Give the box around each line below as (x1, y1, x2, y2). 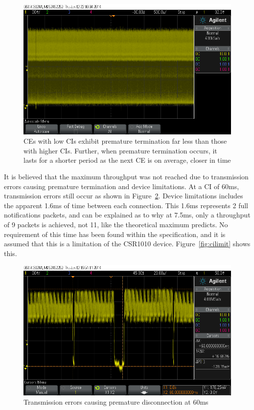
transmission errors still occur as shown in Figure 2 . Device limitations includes (4, 191, 243, 201)
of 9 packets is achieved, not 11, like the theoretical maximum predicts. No (4, 219, 228, 229)
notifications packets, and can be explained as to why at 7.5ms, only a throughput (4, 210, 251, 220)
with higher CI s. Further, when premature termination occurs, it (23, 145, 217, 155)
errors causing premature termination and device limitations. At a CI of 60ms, (4, 181, 239, 191)
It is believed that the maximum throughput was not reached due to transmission (4, 171, 249, 181)
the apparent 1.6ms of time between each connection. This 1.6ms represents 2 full (4, 200, 248, 210)
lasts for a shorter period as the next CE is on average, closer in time (23, 155, 231, 165)
